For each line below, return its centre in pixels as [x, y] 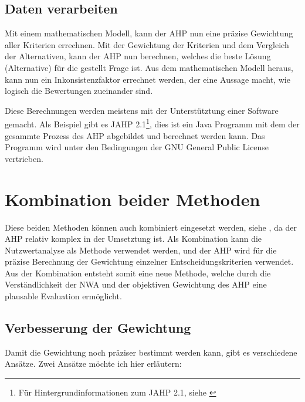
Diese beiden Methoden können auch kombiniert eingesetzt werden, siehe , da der [151, 227]
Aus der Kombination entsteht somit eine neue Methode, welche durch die [138, 273]
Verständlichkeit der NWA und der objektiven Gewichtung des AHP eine [136, 284]
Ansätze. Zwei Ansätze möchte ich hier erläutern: [93, 364]
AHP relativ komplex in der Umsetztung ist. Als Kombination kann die [133, 239]
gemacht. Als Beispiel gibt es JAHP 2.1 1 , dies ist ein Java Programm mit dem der [152, 123]
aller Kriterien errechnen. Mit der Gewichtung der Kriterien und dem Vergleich [147, 44]
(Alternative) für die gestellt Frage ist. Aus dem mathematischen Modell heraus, [149, 67]
